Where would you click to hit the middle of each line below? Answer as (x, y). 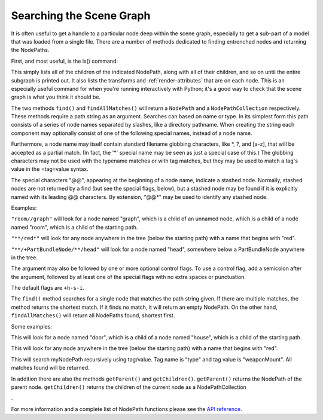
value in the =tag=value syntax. (50, 169)
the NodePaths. (30, 50)
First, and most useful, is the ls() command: (64, 61)
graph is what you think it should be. (56, 97)
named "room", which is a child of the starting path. (74, 227)
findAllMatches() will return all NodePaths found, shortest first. (93, 315)
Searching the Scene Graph (81, 16)
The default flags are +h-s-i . (48, 288)
